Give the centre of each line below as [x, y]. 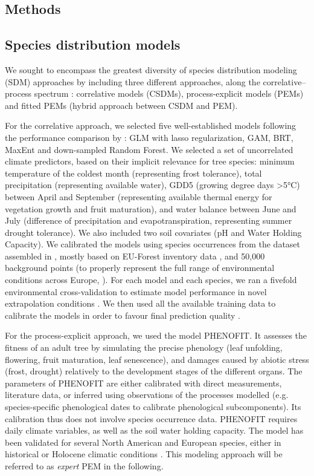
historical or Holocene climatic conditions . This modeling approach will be [144, 454]
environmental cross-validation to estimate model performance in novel [136, 291]
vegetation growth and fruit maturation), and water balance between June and [151, 208]
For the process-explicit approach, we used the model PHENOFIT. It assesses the [156, 335]
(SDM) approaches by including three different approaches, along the [133, 81]
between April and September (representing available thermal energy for [139, 196]
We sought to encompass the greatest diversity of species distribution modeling [151, 69]
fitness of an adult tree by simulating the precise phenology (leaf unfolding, [144, 347]
